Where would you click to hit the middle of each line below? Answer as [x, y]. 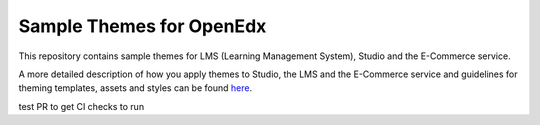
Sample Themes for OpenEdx [142, 26]
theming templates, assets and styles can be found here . [135, 88]
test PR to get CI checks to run [81, 106]
